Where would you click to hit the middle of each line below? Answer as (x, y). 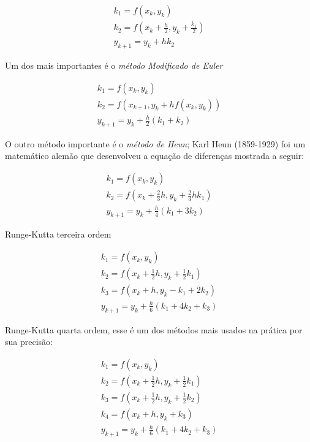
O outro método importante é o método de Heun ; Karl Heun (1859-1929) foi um (155, 143)
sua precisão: (29, 342)
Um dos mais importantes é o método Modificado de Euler (114, 65)
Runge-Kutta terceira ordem (58, 234)
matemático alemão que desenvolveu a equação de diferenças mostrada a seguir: (155, 156)
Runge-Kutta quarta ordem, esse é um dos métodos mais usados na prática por (154, 329)
